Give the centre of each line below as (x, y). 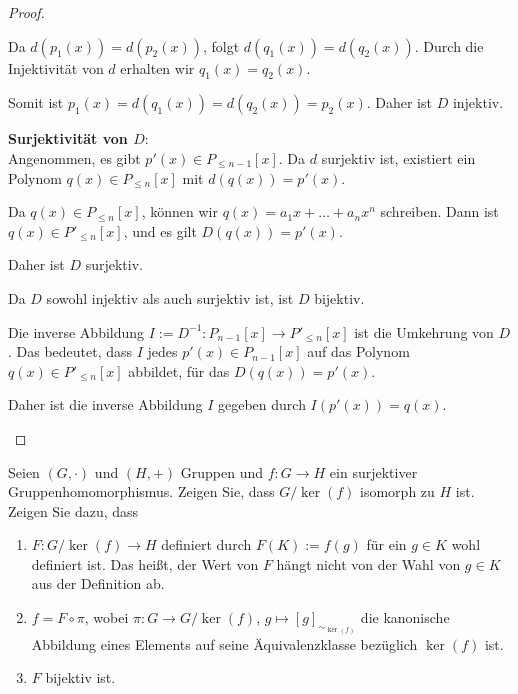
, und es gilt (160, 230)
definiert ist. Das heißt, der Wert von (145, 563)
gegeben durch (262, 404)
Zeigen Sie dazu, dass (73, 510)
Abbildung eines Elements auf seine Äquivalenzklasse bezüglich (224, 643)
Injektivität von (56, 67)
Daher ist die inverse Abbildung (105, 404)
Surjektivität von (68, 138)
